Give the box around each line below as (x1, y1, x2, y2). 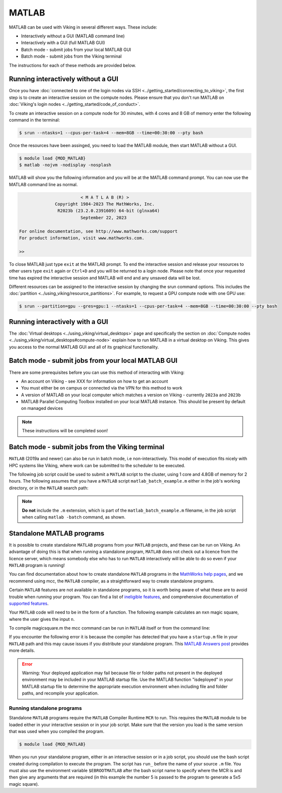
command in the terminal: (9, 117, 60, 123)
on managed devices (21, 405, 63, 411)
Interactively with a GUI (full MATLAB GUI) (21, 40, 105, 46)
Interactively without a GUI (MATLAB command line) (21, 33, 125, 39)
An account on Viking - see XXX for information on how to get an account (21, 378, 168, 384)
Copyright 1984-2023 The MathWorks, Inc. (55, 201, 155, 207)
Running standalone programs (9, 705, 82, 712)
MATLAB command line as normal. (9, 181, 78, 187)
